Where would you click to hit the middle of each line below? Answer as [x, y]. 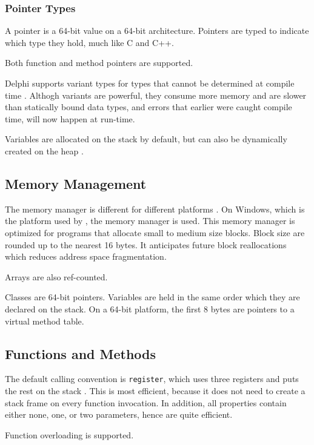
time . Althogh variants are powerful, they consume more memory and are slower [156, 95]
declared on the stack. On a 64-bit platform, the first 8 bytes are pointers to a [150, 308]
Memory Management [76, 183]
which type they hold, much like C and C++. [89, 42]
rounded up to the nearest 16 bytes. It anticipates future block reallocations [146, 244]
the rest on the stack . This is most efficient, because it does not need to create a [155, 390]
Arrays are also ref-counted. [56, 276]
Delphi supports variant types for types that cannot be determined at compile [150, 83]
